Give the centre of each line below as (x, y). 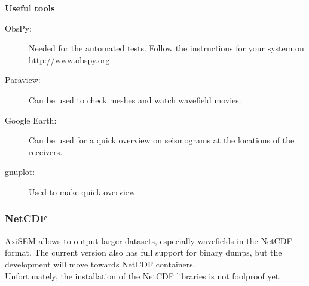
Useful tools (30, 8)
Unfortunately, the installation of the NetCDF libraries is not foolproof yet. (143, 276)
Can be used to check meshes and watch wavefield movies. (135, 99)
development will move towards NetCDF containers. (100, 264)
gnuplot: (20, 172)
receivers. (46, 151)
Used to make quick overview (82, 191)
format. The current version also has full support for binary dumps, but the (143, 252)
